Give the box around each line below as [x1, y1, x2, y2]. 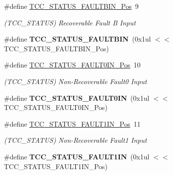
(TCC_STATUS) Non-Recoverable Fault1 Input [4, 135, 147, 145]
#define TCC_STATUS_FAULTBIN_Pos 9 [4, 1, 139, 11]
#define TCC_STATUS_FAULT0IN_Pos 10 [4, 60, 141, 70]
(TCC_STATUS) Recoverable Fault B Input [4, 17, 136, 27]
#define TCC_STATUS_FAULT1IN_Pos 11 [4, 118, 141, 129]
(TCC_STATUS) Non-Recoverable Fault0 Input [4, 76, 147, 86]
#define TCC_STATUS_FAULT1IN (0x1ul [4, 151, 150, 161]
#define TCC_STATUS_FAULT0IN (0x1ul [4, 92, 150, 103]
